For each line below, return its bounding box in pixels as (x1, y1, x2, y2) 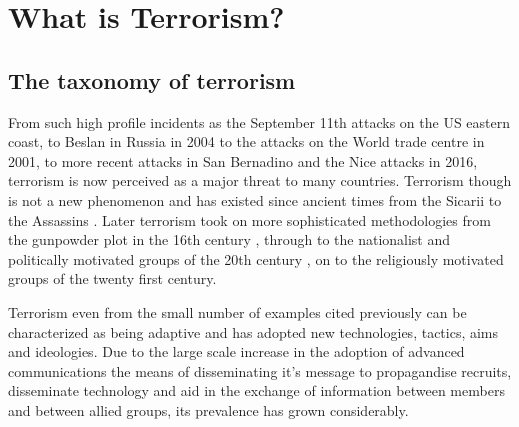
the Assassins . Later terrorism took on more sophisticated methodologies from (8, 209, 491, 230)
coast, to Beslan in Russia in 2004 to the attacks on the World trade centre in (8, 131, 485, 152)
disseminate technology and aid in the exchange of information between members (8, 380, 505, 401)
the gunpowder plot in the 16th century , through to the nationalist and (8, 229, 451, 250)
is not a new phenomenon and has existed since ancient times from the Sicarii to (8, 189, 502, 210)
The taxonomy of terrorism (8, 64, 296, 95)
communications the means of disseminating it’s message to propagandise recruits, (8, 360, 512, 381)
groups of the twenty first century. (8, 268, 217, 289)
